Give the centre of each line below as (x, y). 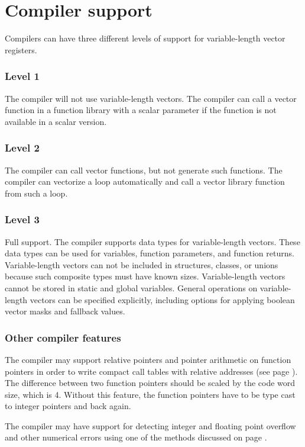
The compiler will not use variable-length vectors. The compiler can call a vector (151, 98)
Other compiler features (63, 337)
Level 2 (22, 148)
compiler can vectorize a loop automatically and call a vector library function (145, 181)
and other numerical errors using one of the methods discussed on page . (136, 437)
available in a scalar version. (56, 121)
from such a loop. (36, 193)
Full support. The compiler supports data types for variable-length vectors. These (152, 241)
